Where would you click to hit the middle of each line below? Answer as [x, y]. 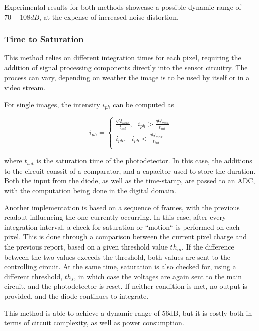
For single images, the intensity [52, 104]
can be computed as [143, 104]
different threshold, [33, 276]
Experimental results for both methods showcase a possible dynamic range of [123, 7]
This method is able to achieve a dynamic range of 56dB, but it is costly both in [128, 313]
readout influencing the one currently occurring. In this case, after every [115, 217]
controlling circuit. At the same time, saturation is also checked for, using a [120, 266]
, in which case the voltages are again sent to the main [158, 276]
